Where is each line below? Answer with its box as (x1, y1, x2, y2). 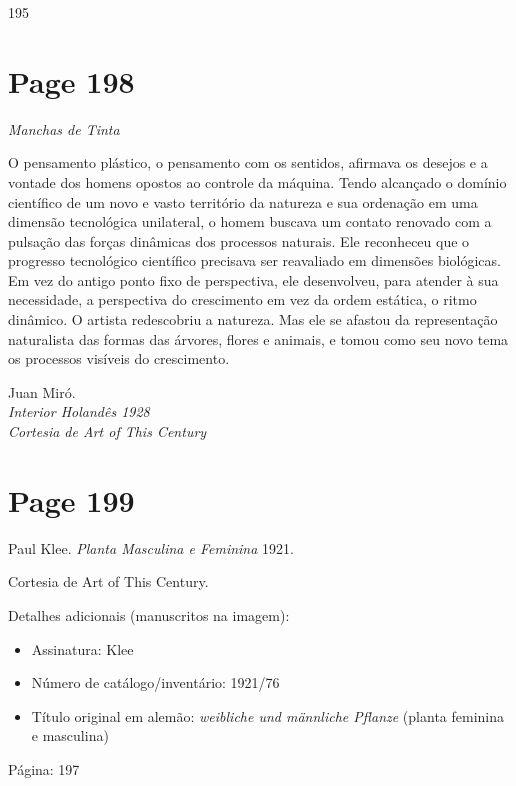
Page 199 (8, 479, 135, 520)
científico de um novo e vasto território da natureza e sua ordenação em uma (8, 191, 478, 212)
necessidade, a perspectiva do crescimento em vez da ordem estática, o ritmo (8, 289, 477, 310)
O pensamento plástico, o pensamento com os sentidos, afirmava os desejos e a (8, 152, 488, 173)
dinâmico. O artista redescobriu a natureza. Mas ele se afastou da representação (8, 309, 498, 330)
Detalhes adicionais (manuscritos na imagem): (8, 604, 290, 625)
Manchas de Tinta (8, 118, 120, 139)
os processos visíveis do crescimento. (8, 348, 230, 369)
